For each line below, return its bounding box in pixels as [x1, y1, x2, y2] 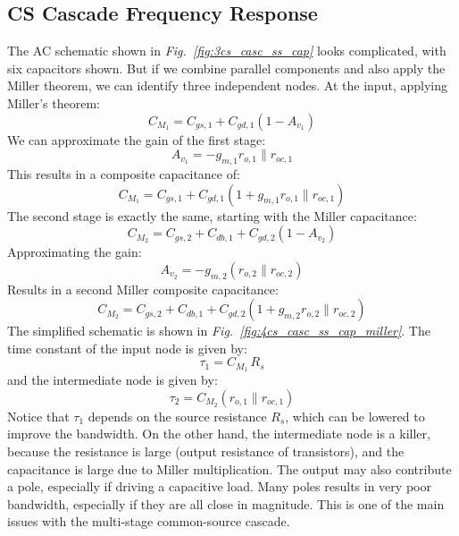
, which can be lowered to [285, 406, 425, 425]
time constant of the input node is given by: [7, 338, 247, 357]
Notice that [7, 406, 70, 425]
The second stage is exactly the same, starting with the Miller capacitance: [7, 206, 417, 225]
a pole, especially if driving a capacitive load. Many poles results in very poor [7, 477, 431, 496]
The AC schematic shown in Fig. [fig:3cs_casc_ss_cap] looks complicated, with [7, 41, 446, 60]
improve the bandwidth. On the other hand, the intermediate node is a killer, [7, 424, 430, 443]
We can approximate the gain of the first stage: [7, 130, 266, 149]
